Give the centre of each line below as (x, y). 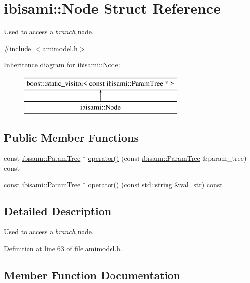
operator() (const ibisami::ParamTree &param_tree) (167, 158)
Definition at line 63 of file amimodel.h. (63, 248)
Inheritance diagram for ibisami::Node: (62, 65)
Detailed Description (58, 211)
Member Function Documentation (92, 274)
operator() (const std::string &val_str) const (155, 184)
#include (18, 48)
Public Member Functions (71, 138)
